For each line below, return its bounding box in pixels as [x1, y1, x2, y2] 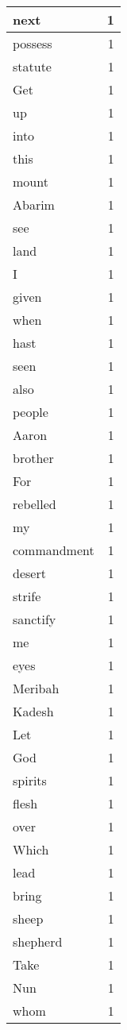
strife [13, 587, 41, 605]
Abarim [13, 195, 55, 214]
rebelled [13, 495, 56, 513]
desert [13, 564, 46, 582]
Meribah [13, 679, 60, 697]
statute [13, 57, 52, 75]
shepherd [13, 932, 63, 951]
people [13, 403, 48, 421]
